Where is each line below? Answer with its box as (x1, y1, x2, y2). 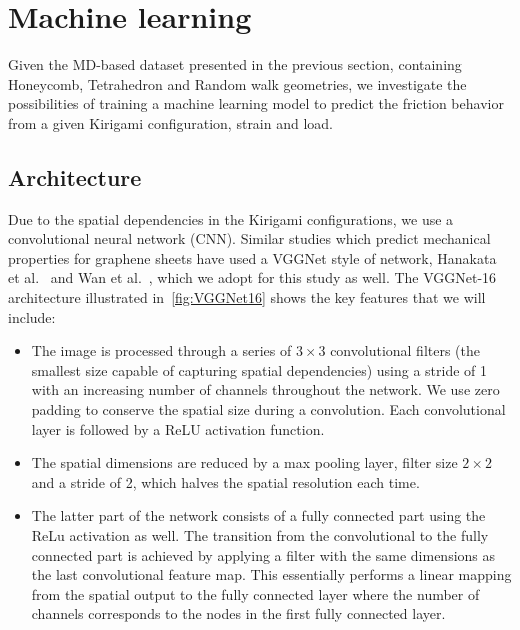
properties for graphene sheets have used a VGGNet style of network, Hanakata (8, 247, 497, 268)
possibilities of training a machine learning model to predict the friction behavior (8, 93, 504, 114)
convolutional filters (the (330, 340, 481, 361)
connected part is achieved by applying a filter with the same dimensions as (31, 544, 496, 565)
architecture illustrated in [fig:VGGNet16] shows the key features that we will (8, 287, 486, 308)
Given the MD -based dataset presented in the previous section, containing (8, 54, 462, 75)
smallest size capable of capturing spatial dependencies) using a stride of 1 (31, 359, 488, 380)
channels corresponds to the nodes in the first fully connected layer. (31, 603, 446, 624)
